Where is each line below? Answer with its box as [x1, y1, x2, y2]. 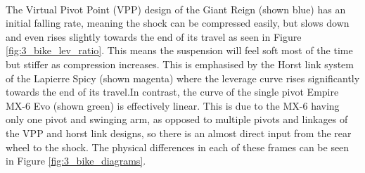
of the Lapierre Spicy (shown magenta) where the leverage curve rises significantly [6, 70, 360, 85]
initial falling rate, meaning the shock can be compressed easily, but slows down [6, 15, 350, 30]
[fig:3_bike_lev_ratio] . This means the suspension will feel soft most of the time [6, 43, 353, 58]
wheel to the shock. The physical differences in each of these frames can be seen [6, 139, 350, 154]
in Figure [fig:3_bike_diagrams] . [6, 153, 146, 168]
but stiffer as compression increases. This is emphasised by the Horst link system [6, 56, 354, 71]
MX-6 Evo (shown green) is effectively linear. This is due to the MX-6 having [6, 98, 340, 113]
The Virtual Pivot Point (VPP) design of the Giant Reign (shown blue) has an [6, 1, 346, 16]
